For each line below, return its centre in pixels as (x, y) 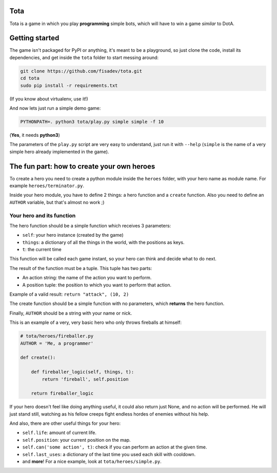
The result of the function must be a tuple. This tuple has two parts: (81, 268)
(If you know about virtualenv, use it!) (49, 99)
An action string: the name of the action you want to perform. (87, 278)
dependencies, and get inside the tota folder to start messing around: (84, 57)
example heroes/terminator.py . (47, 186)
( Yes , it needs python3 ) (35, 135)
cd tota (30, 78)
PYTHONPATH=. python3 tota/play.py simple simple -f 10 (92, 121)
